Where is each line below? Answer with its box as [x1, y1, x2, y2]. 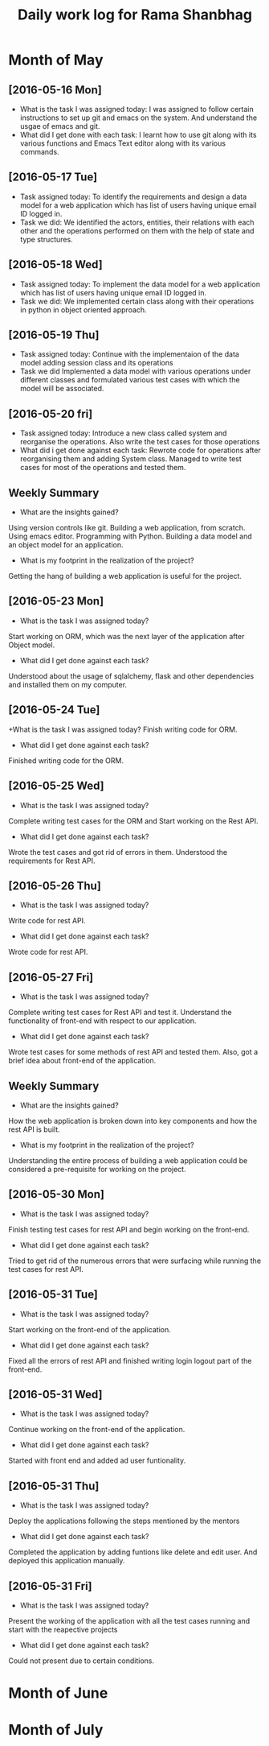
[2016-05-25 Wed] [8, 779, 104, 793]
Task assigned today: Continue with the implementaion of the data [19, 349, 239, 359]
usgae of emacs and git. [19, 122, 100, 130]
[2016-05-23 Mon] [8, 594, 104, 609]
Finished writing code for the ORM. [8, 755, 124, 766]
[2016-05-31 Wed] [8, 1387, 103, 1401]
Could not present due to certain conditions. [8, 1656, 155, 1666]
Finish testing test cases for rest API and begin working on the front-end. [8, 1224, 250, 1234]
